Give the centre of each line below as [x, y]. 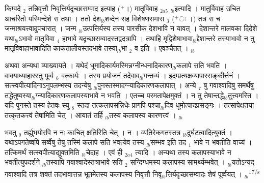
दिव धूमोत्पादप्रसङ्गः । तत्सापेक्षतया [209, 105]
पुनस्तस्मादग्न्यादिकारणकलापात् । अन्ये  [148, 85]
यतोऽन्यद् [243, 162]
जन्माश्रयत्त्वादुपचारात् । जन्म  [42, 28]
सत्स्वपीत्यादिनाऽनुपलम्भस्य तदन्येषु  [49, 85]
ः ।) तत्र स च [200, 18]
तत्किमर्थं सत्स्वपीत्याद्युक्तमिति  [43, 152]
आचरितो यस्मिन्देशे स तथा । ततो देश [53, 18]
